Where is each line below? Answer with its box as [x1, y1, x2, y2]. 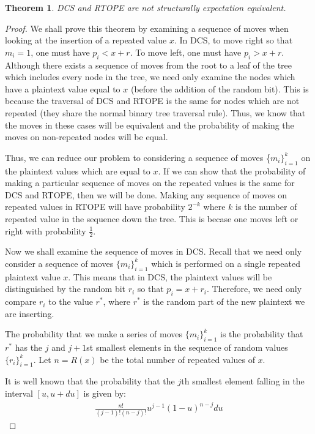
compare [5, 295, 37, 308]
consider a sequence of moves [5, 256, 114, 269]
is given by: [83, 387, 126, 400]
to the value [48, 295, 93, 308]
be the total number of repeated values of [100, 353, 255, 365]
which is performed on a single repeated [151, 256, 300, 269]
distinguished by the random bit [5, 282, 126, 295]
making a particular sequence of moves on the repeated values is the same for [5, 176, 295, 189]
